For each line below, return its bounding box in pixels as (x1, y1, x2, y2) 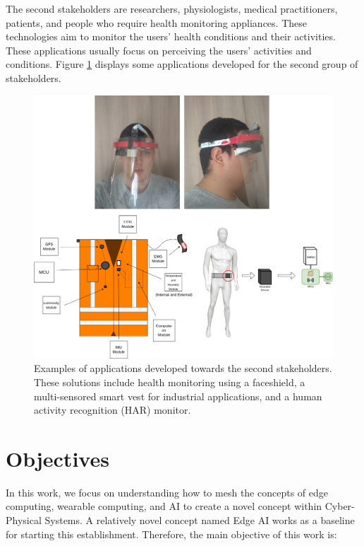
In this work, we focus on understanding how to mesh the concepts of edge (6, 484, 328, 499)
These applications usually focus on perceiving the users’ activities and (6, 42, 312, 57)
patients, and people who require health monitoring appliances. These (6, 15, 307, 30)
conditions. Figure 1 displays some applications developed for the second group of (6, 57, 358, 71)
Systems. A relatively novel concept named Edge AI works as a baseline (44, 513, 355, 528)
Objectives (6, 443, 109, 472)
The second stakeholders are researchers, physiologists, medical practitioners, (6, 1, 338, 16)
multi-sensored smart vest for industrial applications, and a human (34, 388, 322, 403)
